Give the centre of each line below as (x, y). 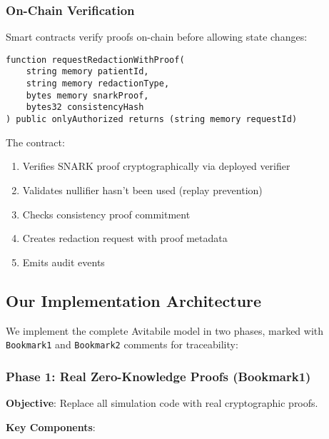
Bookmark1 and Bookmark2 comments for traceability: (122, 344)
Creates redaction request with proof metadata (125, 238)
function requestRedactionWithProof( (95, 60)
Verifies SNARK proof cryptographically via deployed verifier (156, 166)
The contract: (35, 142)
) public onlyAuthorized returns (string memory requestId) (152, 120)
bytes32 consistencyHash (85, 107)
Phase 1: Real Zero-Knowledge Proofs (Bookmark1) (158, 376)
